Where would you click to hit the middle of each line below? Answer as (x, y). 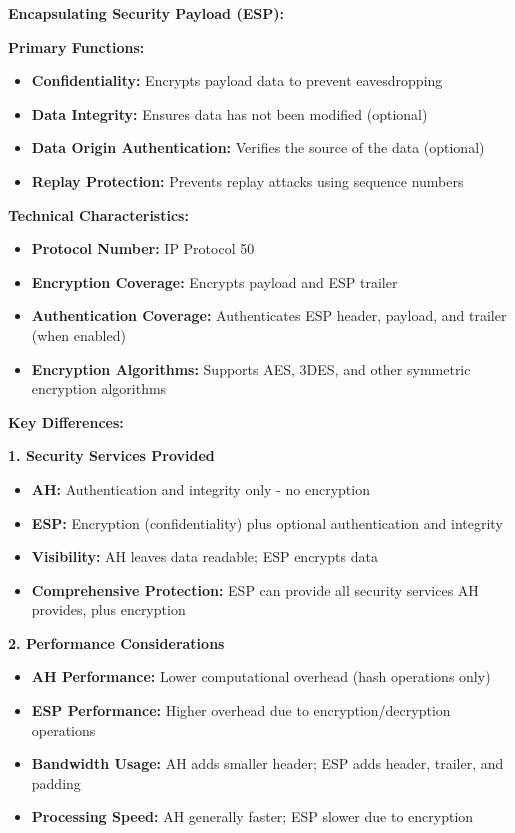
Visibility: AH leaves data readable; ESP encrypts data (204, 556)
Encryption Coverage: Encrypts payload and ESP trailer (214, 281)
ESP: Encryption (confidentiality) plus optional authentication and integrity (267, 522)
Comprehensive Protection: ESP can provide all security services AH (255, 589)
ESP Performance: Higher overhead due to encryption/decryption (241, 710)
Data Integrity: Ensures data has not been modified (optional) (229, 113)
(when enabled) (78, 334)
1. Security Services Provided (111, 455)
